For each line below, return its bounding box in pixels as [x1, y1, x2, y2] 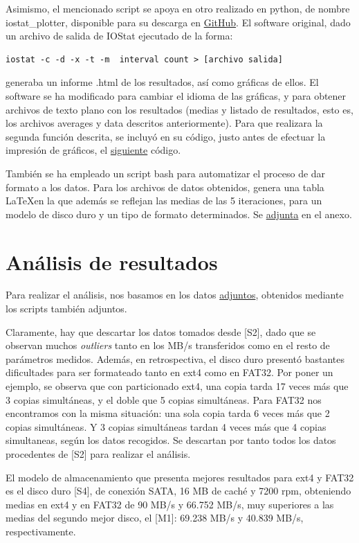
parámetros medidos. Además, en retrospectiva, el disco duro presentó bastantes [6, 351, 345, 366]
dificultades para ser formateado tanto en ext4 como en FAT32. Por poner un [6, 365, 333, 380]
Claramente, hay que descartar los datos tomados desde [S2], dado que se [6, 324, 316, 339]
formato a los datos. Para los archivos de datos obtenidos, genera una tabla [6, 179, 324, 194]
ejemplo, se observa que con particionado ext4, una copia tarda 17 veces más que [6, 379, 349, 393]
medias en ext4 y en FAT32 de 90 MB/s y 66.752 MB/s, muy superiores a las [6, 497, 334, 511]
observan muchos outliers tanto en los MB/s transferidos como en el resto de [6, 338, 330, 353]
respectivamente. [6, 524, 76, 538]
